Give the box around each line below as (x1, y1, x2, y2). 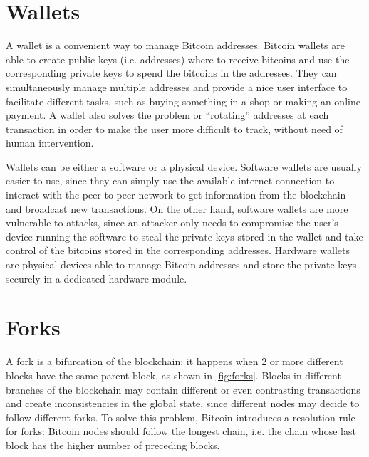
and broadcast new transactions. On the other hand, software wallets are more (6, 201, 348, 216)
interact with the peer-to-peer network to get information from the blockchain (6, 187, 346, 202)
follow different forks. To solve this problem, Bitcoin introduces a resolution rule (6, 409, 355, 424)
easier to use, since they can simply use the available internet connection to (6, 173, 335, 188)
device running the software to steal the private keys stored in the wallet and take (6, 228, 363, 243)
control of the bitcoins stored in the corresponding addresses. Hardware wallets (6, 243, 350, 258)
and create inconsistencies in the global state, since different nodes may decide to (6, 396, 360, 411)
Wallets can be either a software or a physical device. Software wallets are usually (6, 159, 362, 174)
